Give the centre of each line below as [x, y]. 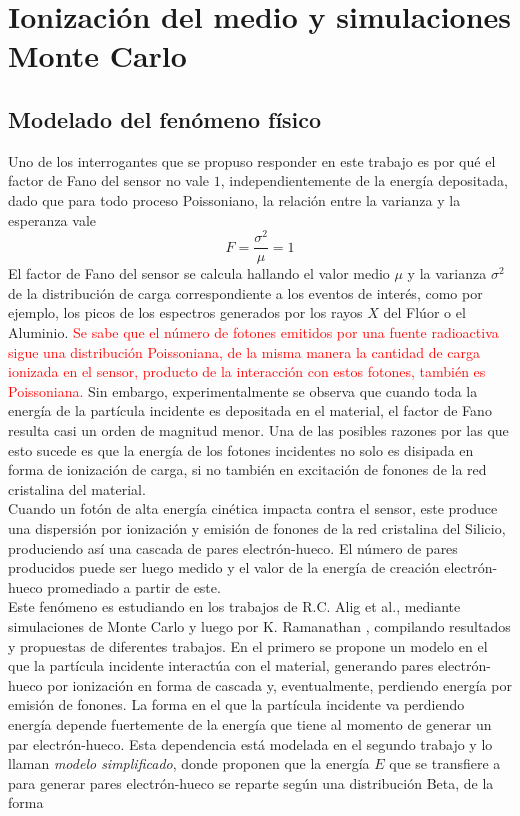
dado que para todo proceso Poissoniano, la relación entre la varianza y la [234, 199]
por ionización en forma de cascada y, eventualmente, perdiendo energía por [279, 684]
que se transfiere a [445, 763]
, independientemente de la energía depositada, [364, 180]
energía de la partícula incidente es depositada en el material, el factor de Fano [250, 410]
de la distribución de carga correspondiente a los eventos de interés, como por [245, 292]
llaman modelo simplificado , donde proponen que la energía [189, 763]
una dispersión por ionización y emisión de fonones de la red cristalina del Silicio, [257, 528]
